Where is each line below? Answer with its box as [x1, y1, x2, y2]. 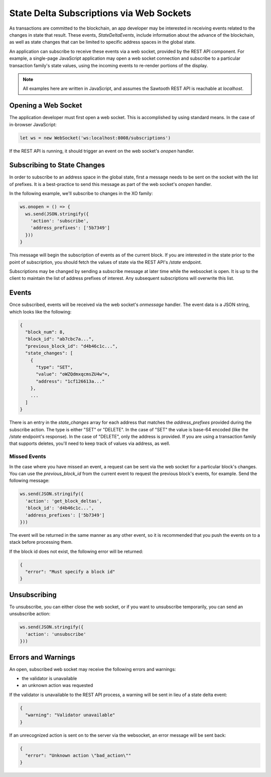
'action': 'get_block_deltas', [25, 498, 102, 504]
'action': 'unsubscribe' [25, 631, 86, 637]
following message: [9, 477, 50, 483]
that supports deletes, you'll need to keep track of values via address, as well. [9, 440, 171, 447]
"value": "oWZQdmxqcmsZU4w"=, [36, 371, 110, 377]
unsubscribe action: [9, 611, 51, 617]
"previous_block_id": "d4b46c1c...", [25, 343, 118, 349]
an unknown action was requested [22, 683, 93, 689]
